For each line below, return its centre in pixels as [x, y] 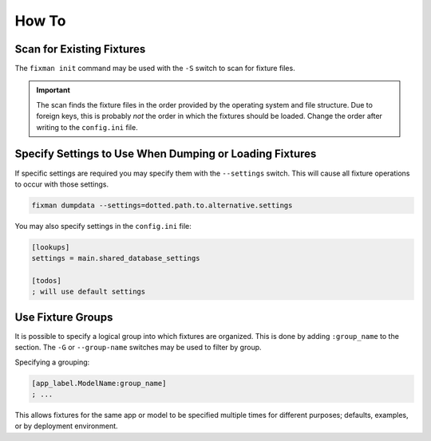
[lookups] [51, 247]
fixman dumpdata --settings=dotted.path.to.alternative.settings [162, 205]
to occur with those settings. [62, 184]
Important [53, 90]
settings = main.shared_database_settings [116, 258]
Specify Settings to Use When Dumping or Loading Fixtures [166, 154]
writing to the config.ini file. [87, 127]
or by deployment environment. [67, 426]
